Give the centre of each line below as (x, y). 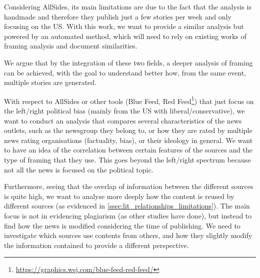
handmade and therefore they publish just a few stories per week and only (118, 16)
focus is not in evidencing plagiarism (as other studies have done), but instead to (128, 215)
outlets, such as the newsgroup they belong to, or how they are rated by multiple (128, 130)
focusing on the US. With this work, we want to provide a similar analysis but (124, 26)
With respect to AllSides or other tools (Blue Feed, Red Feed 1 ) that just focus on (129, 100)
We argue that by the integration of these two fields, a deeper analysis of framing (128, 62)
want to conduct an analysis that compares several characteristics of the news (123, 120)
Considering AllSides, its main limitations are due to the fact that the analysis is (128, 6)
